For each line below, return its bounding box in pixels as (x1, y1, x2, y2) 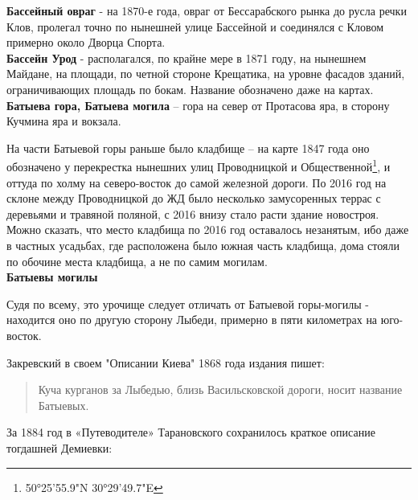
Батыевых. (38, 396, 89, 413)
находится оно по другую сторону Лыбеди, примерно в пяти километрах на (6, 311, 378, 328)
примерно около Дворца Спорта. (6, 34, 166, 51)
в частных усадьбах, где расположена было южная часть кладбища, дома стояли (6, 236, 400, 253)
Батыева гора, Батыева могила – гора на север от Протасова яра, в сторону (6, 96, 390, 113)
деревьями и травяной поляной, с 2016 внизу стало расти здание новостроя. (6, 205, 379, 222)
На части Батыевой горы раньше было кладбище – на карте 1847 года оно (6, 139, 370, 156)
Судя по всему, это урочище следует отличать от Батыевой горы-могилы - (6, 295, 369, 312)
